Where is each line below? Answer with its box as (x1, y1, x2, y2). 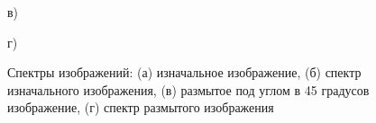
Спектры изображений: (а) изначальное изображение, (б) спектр (7, 63, 362, 82)
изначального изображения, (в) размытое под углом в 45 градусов (7, 80, 370, 99)
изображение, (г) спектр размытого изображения (7, 98, 274, 117)
